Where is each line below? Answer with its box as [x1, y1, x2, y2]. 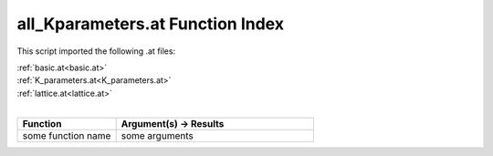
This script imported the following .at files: [16, 46, 176, 57]
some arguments [121, 129, 194, 141]
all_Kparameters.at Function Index [16, 14, 285, 34]
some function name [22, 129, 111, 141]
